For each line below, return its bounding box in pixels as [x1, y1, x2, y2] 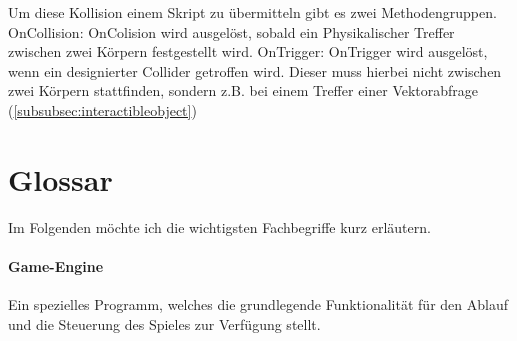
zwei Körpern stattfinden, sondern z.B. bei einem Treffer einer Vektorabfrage [8, 80, 479, 101]
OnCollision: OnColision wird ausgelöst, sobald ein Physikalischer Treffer [8, 21, 455, 42]
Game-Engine [8, 255, 104, 276]
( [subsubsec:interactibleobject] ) [8, 99, 197, 120]
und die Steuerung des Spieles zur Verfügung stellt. [8, 313, 321, 334]
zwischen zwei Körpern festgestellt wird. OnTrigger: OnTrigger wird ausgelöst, [8, 41, 488, 62]
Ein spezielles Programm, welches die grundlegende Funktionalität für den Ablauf [8, 294, 508, 315]
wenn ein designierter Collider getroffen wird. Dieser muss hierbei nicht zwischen [8, 60, 502, 81]
